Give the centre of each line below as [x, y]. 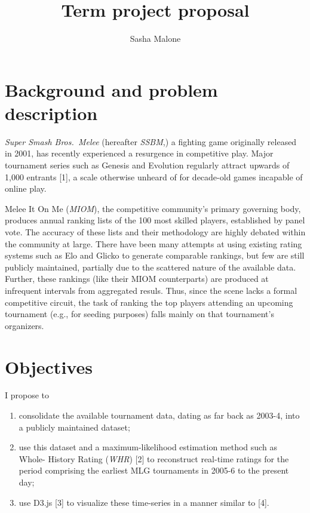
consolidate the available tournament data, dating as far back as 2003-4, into [159, 415]
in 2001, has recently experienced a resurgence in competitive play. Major [139, 153]
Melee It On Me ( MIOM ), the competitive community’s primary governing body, [153, 208]
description [51, 113]
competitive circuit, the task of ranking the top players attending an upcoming [149, 302]
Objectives [49, 366]
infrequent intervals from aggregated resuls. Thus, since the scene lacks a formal [151, 290]
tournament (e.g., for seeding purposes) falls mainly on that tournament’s [139, 314]
